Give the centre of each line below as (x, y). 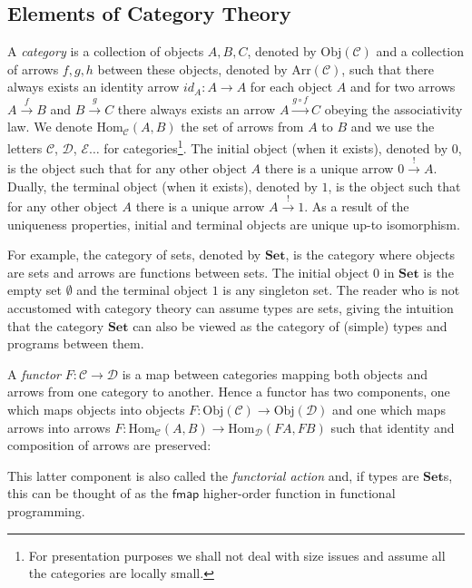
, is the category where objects (370, 255)
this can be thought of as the (88, 493)
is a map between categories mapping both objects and (275, 373)
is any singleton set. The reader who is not (341, 290)
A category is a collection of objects (106, 51)
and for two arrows (403, 87)
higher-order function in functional (299, 493)
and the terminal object (143, 290)
